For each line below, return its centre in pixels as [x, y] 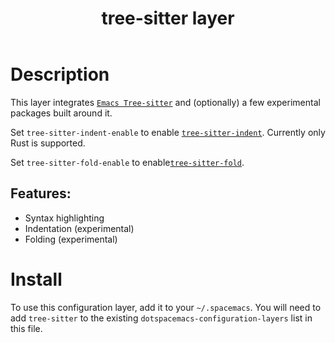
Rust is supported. [48, 143]
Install [36, 279]
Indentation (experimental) [79, 228]
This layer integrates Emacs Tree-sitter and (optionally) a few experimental [165, 102]
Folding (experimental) [71, 239]
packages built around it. [61, 113]
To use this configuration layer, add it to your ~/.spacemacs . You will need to [166, 307]
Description [60, 74]
